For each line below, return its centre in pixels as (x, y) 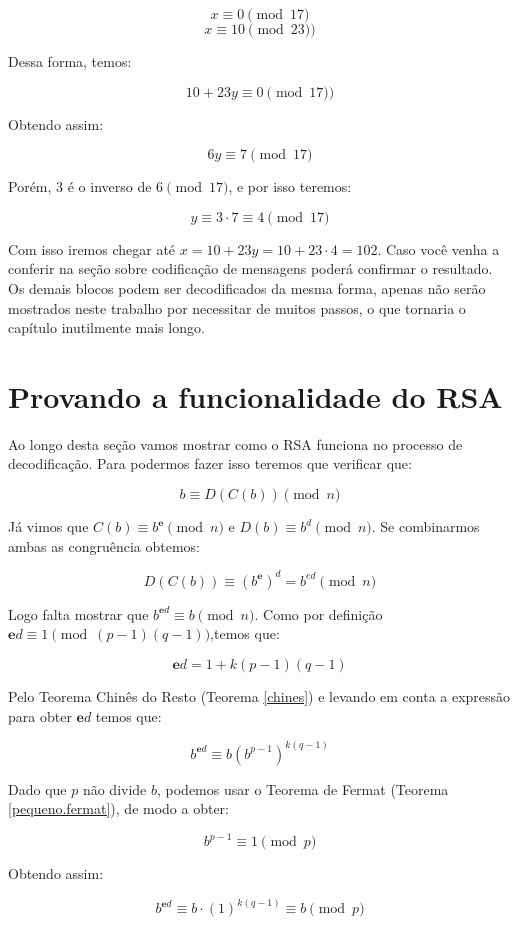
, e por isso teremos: (290, 186)
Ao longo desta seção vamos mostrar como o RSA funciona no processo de (235, 443)
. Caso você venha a (438, 248)
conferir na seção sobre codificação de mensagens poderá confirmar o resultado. (250, 268)
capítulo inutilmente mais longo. (106, 327)
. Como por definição (318, 613)
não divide (114, 788)
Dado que (37, 788)
